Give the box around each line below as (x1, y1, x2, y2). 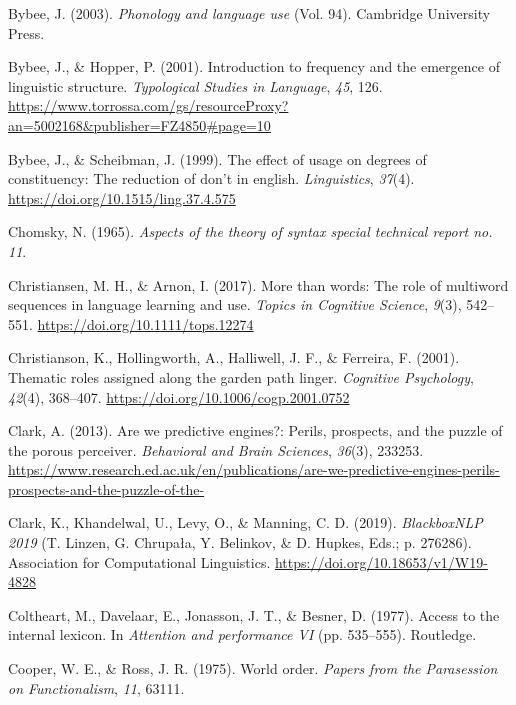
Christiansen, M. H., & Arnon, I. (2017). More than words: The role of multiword (8, 274, 509, 295)
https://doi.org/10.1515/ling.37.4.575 (8, 187, 236, 208)
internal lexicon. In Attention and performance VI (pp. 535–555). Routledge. (8, 624, 477, 645)
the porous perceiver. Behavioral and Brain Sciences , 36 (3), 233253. (8, 439, 424, 460)
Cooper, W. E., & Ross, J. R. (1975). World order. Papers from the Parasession (8, 658, 498, 679)
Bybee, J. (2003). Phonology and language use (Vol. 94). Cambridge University (8, 3, 491, 23)
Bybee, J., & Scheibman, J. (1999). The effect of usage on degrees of (8, 148, 427, 169)
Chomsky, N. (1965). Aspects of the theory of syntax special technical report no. (8, 221, 493, 242)
